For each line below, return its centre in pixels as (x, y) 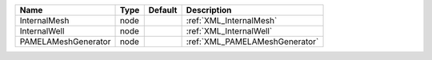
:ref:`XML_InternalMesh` (232, 20)
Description (209, 10)
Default (163, 10)
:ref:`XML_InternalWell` (229, 31)
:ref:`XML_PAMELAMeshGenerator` (252, 42)
